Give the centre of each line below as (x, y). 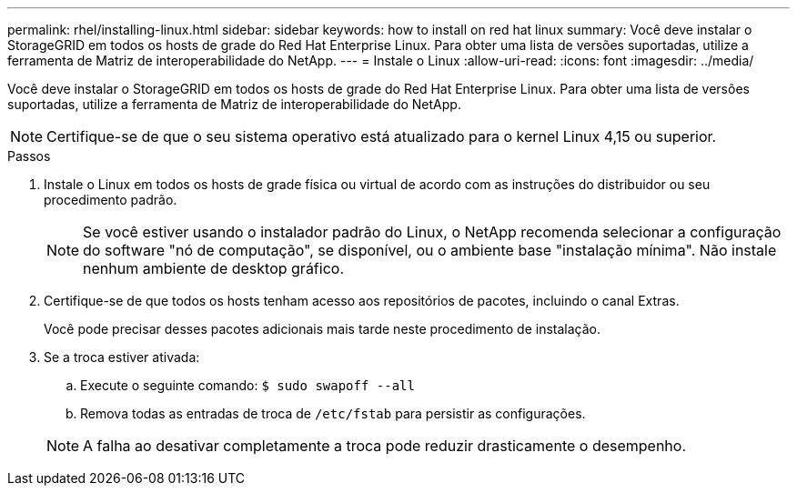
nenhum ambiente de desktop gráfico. (213, 268)
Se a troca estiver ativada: (122, 357)
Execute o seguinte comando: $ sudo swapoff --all (247, 385)
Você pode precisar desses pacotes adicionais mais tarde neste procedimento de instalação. (322, 329)
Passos (29, 156)
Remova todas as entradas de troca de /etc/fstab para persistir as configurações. (333, 413)
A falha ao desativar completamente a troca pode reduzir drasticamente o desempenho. (385, 446)
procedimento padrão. (111, 200)
